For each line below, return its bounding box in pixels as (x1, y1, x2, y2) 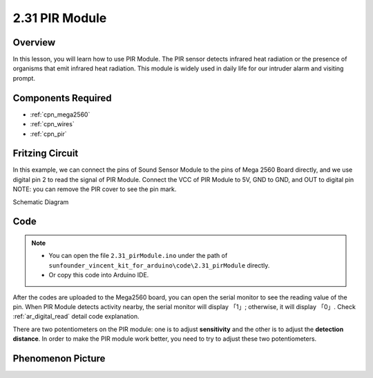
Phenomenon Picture (12, 352, 106, 364)
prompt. (12, 74, 36, 82)
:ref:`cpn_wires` (30, 120, 75, 128)
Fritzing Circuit (12, 148, 79, 159)
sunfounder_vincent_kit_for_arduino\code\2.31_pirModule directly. (48, 261, 270, 269)
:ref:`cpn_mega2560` (30, 110, 90, 119)
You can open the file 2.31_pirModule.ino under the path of (48, 252, 228, 260)
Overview (12, 37, 56, 48)
